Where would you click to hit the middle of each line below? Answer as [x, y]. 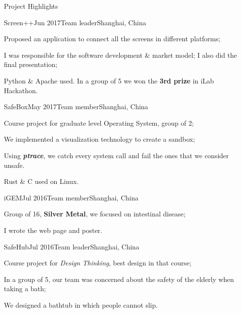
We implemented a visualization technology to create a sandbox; [100, 139]
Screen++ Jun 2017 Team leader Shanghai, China [75, 22]
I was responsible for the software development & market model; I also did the [120, 55]
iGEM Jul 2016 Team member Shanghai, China [71, 197]
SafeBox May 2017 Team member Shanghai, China [76, 107]
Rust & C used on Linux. [41, 181]
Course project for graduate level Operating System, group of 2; [99, 123]
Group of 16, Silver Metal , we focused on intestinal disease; [95, 214]
